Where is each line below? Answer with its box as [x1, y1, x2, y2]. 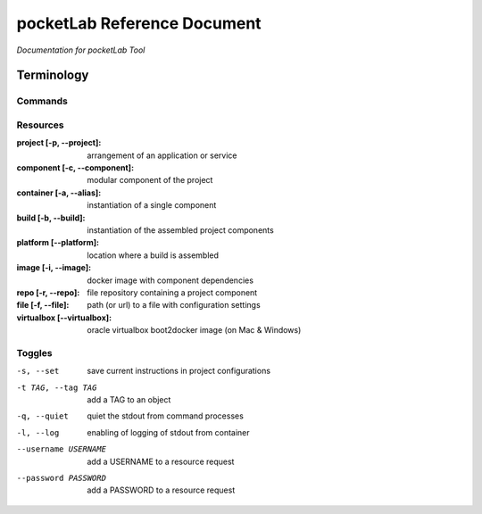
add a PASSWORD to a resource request [87, 485, 236, 495]
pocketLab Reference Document [16, 13, 262, 33]
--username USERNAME [16, 444, 107, 454]
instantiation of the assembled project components [87, 225, 274, 236]
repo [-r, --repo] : [16, 286, 80, 298]
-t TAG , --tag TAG [16, 382, 97, 393]
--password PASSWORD [16, 473, 107, 483]
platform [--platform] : [16, 237, 100, 248]
